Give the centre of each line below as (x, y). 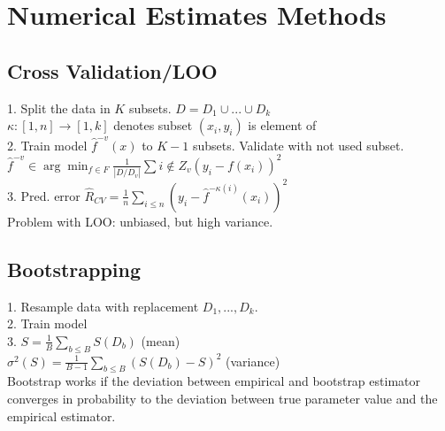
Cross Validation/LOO (112, 70)
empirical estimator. (61, 416)
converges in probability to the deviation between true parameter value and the (222, 398)
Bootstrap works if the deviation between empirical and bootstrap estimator (214, 381)
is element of (282, 125)
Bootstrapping (74, 269)
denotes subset (153, 125)
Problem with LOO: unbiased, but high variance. (140, 221)
